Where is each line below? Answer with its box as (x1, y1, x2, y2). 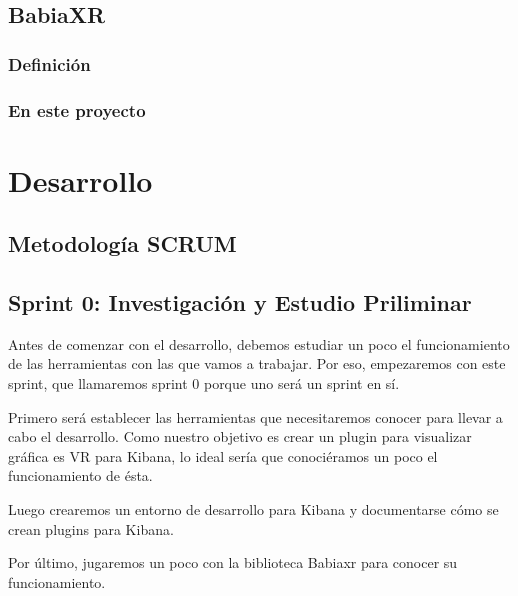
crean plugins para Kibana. (8, 518, 174, 539)
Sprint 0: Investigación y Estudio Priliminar (8, 287, 472, 318)
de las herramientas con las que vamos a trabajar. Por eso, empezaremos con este (8, 353, 506, 374)
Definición (8, 51, 91, 76)
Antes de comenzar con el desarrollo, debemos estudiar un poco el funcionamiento (8, 333, 510, 354)
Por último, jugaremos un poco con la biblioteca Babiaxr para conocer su (8, 552, 458, 573)
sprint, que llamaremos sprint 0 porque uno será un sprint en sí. (8, 373, 400, 394)
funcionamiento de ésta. (8, 465, 153, 486)
